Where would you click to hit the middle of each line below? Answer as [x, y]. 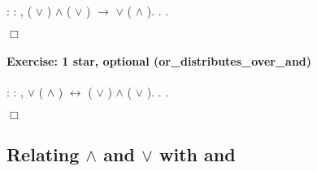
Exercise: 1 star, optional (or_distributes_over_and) [159, 61]
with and [198, 154]
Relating [43, 154]
